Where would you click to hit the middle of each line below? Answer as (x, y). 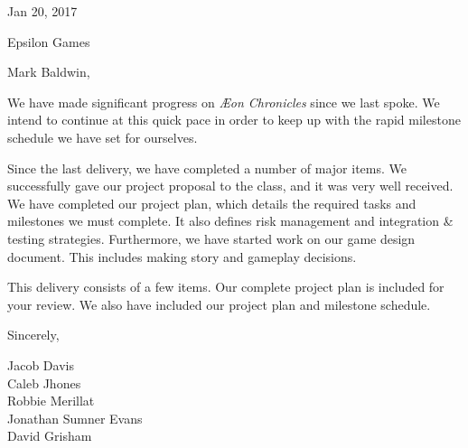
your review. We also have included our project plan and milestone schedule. (219, 304)
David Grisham (50, 436)
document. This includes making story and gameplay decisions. (182, 256)
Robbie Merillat (51, 401)
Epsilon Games (49, 41)
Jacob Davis (41, 364)
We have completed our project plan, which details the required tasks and (212, 203)
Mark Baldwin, (49, 72)
